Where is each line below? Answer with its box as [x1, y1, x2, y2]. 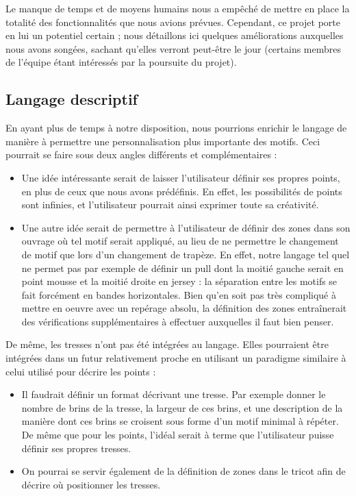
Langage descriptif [5, 88, 138, 110]
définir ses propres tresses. [21, 441, 131, 455]
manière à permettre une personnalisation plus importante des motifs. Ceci [5, 134, 320, 148]
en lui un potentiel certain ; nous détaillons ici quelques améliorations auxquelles [5, 28, 344, 42]
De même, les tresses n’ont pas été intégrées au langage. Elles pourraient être [5, 337, 329, 351]
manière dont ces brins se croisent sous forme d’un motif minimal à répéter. [21, 414, 339, 428]
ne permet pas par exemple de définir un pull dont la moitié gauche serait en [21, 260, 344, 275]
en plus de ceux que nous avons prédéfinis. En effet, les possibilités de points [21, 184, 342, 198]
